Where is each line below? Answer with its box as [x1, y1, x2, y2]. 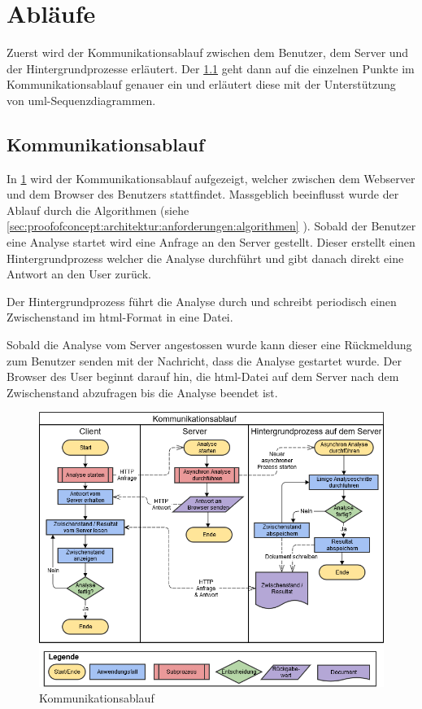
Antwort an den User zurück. [7, 265, 151, 282]
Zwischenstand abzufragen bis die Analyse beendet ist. [7, 383, 278, 400]
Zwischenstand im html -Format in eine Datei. [7, 309, 233, 326]
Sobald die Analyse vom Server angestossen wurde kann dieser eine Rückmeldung [7, 336, 412, 353]
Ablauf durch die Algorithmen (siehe [7, 201, 189, 218]
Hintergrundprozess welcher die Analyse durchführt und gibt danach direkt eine [7, 249, 404, 266]
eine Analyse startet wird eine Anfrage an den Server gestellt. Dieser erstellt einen [7, 234, 415, 251]
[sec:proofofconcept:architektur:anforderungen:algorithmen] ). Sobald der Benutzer [7, 217, 416, 234]
